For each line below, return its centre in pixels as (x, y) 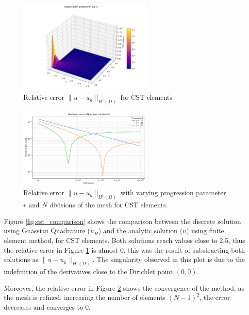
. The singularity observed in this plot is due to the (169, 259)
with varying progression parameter (173, 193)
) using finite (205, 231)
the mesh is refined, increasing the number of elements (85, 297)
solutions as (21, 259)
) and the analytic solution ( (140, 231)
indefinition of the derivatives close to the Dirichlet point (89, 271)
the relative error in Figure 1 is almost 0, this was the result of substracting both (124, 250)
